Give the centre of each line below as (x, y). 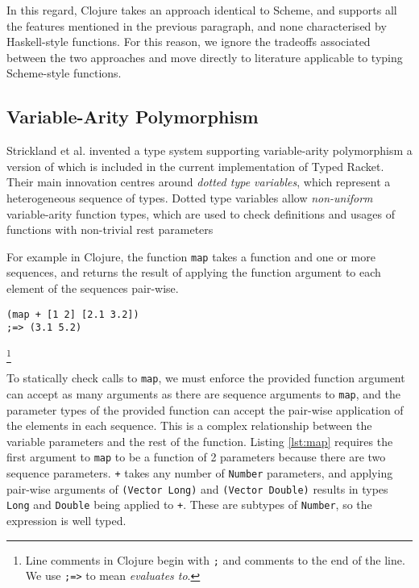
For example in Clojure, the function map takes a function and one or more (191, 256)
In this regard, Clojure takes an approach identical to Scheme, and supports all (202, 10)
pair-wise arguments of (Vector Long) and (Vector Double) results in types (197, 488)
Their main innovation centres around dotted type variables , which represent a (199, 182)
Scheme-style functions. (64, 73)
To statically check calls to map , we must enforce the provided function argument (206, 378)
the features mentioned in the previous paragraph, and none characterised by (197, 25)
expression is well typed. (66, 520)
